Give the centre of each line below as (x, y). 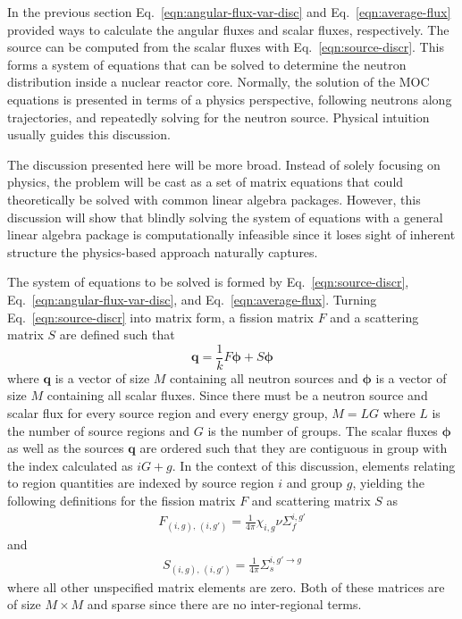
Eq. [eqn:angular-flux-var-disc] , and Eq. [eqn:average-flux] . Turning (192, 299)
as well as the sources (66, 448)
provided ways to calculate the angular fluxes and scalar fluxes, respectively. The (228, 29)
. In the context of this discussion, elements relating (314, 465)
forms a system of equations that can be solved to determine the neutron (207, 64)
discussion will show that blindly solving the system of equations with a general (225, 217)
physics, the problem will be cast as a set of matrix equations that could (206, 182)
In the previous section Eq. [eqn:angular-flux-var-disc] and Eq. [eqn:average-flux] (229, 12)
